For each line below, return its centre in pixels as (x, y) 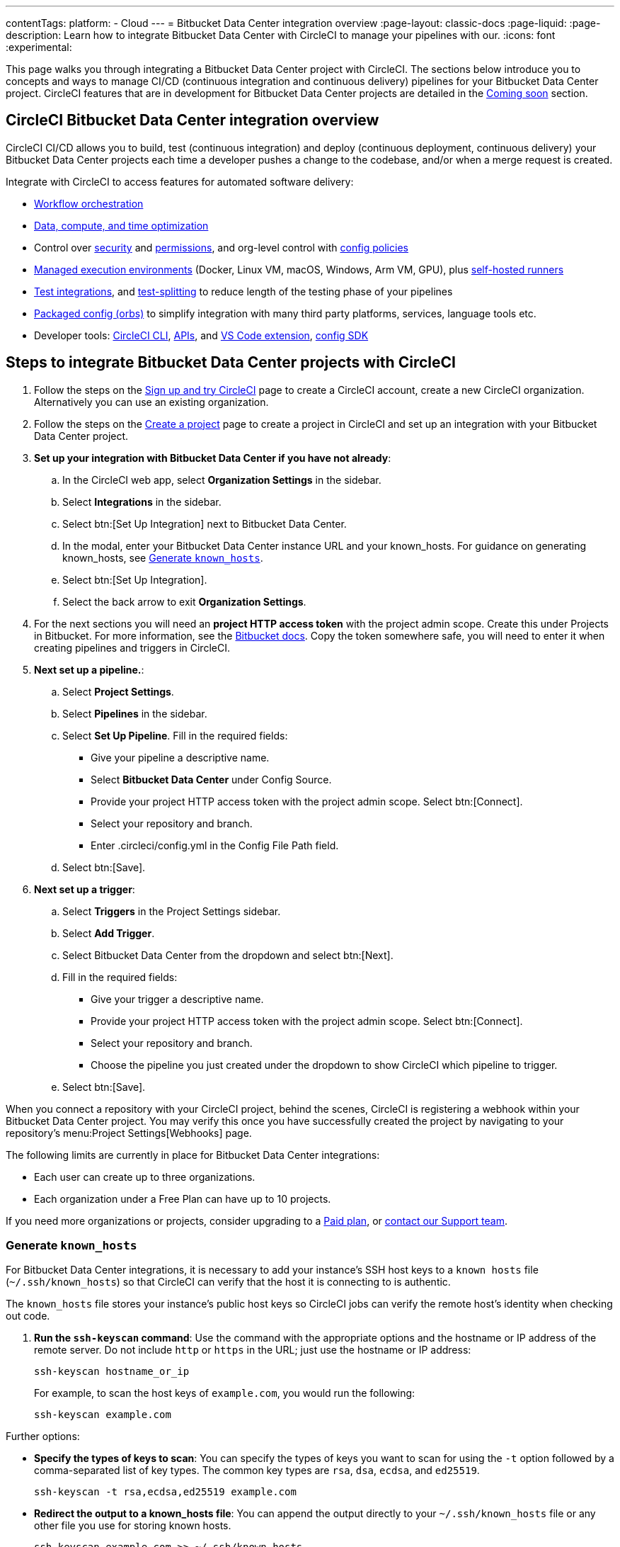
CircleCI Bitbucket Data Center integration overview (193, 120)
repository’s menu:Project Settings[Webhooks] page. (129, 1133)
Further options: (43, 1436)
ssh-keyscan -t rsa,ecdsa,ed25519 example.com (165, 1492)
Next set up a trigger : (85, 889)
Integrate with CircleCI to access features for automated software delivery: (180, 181)
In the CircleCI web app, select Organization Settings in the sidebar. (222, 480)
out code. (28, 1316)
